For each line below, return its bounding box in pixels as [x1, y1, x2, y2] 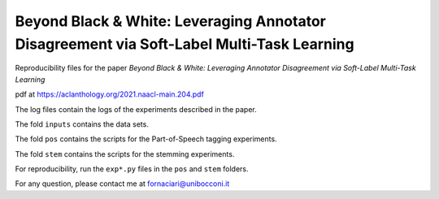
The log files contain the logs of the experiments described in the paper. [15, 104, 258, 114]
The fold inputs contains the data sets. [15, 119, 150, 129]
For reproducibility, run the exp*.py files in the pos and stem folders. [15, 164, 249, 174]
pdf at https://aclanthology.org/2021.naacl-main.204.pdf [15, 89, 205, 99]
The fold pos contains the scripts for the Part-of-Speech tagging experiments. [15, 134, 277, 144]
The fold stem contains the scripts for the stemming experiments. [15, 149, 235, 158]
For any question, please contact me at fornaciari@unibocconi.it [15, 179, 230, 188]
